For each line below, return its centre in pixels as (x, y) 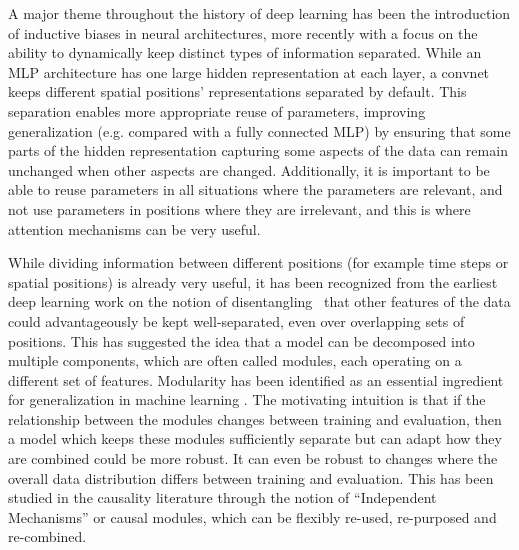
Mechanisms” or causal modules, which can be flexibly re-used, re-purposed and (252, 516)
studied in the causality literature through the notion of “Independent (222, 497)
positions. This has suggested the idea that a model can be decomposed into (241, 340)
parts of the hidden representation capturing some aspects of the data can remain (258, 150)
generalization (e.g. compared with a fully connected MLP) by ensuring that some (259, 130)
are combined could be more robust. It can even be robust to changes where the (253, 458)
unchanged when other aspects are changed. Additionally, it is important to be (249, 169)
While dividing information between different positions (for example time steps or (258, 262)
